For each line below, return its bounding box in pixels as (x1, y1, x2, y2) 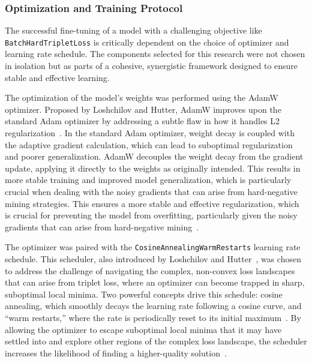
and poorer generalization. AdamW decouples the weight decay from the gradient (5, 150, 304, 163)
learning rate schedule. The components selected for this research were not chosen (5, 47, 305, 60)
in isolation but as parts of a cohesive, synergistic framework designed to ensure (5, 59, 298, 72)
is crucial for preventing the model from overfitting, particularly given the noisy (5, 209, 298, 221)
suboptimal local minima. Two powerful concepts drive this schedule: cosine (5, 287, 283, 300)
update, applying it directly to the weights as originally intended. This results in (5, 161, 301, 174)
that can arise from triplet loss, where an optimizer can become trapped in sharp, (5, 276, 305, 289)
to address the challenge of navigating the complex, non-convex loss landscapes (5, 264, 295, 277)
